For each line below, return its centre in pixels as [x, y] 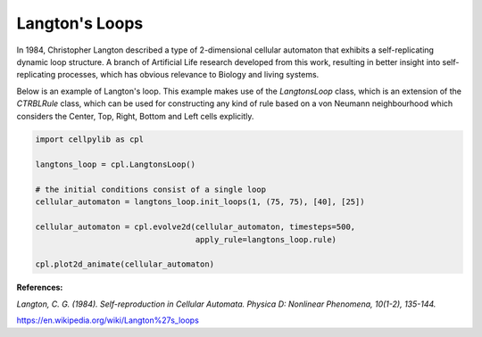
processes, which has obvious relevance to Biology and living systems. [188, 75]
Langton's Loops [80, 23]
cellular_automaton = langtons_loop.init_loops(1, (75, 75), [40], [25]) [200, 202]
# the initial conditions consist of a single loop [151, 190]
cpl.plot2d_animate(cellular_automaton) [125, 264]
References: [40, 288]
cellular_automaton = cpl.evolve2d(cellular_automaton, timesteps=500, [195, 227]
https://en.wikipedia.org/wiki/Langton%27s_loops [108, 320]
